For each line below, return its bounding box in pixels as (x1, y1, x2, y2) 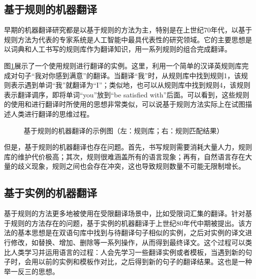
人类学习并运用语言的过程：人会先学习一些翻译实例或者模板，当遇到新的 (10, 247, 245, 257)
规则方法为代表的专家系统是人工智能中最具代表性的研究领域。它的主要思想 (4, 34, 245, 44)
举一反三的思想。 (4, 266, 59, 276)
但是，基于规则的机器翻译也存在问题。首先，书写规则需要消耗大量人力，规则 (4, 142, 252, 152)
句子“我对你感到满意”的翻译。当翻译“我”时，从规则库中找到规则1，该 (17, 70, 241, 80)
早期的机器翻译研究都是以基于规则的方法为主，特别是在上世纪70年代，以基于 (4, 25, 252, 35)
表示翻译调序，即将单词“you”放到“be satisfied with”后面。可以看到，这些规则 (4, 89, 250, 99)
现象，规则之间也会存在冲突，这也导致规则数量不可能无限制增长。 (31, 161, 245, 171)
